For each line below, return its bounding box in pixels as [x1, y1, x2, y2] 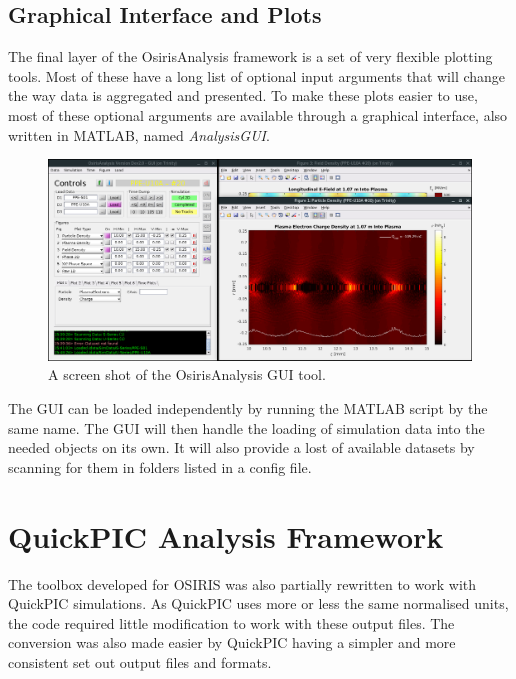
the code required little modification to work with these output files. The [8, 612, 455, 633]
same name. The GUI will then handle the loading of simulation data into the [8, 417, 485, 438]
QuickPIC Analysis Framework [8, 515, 444, 556]
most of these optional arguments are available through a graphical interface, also [8, 104, 508, 125]
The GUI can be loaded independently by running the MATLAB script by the [8, 398, 488, 418]
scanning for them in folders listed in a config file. [8, 456, 312, 477]
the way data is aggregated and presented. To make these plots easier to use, [8, 85, 478, 106]
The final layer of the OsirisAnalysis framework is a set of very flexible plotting [8, 46, 493, 67]
